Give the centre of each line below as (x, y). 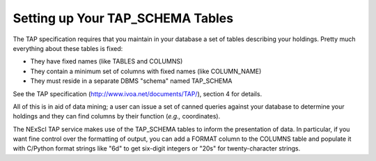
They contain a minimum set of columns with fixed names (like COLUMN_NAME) (146, 71)
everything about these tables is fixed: (68, 48)
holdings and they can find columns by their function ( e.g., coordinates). (117, 116)
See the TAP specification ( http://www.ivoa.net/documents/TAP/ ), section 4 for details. (138, 93)
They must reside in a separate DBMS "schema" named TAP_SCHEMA (131, 81)
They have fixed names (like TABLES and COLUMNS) (107, 61)
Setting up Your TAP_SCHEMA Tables (123, 18)
